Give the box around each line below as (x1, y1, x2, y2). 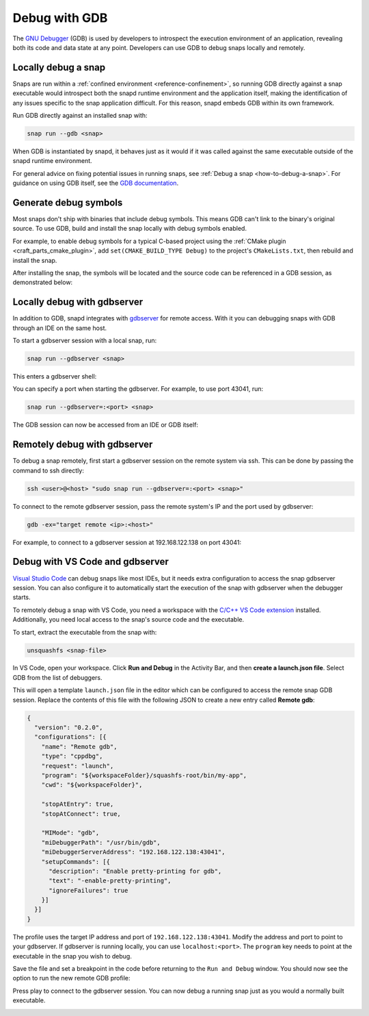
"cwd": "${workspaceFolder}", (41, 781, 143, 789)
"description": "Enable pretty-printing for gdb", (49, 867, 222, 875)
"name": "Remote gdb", (41, 743, 118, 750)
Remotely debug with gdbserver (12, 439, 153, 450)
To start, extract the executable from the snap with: (12, 628, 157, 636)
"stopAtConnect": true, (41, 810, 121, 817)
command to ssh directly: (12, 466, 85, 474)
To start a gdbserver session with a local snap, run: (12, 336, 157, 345)
